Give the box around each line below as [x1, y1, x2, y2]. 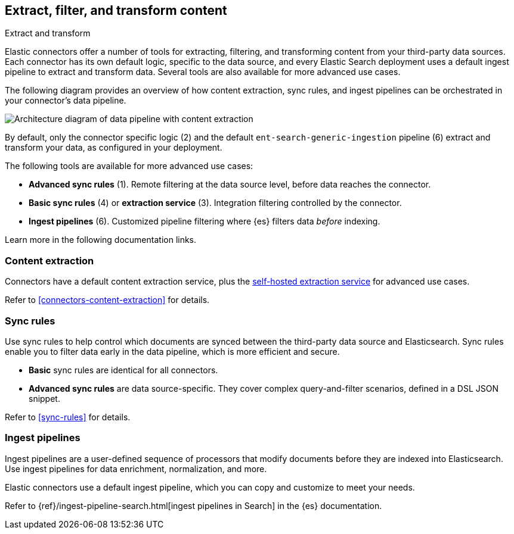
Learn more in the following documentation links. [5, 235, 197, 245]
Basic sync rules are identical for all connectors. [29, 364, 218, 375]
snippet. [29, 393, 60, 404]
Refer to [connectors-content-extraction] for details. [5, 295, 210, 305]
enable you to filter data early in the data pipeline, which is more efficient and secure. [5, 346, 340, 357]
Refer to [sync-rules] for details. [5, 411, 131, 422]
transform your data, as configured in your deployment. [5, 142, 222, 153]
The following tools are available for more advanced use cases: [5, 161, 253, 171]
